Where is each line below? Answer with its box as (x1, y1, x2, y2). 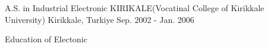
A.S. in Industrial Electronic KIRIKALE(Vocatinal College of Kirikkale (5, 2, 264, 14)
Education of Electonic (5, 33, 88, 45)
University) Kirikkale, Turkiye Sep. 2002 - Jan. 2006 (5, 13, 194, 25)
